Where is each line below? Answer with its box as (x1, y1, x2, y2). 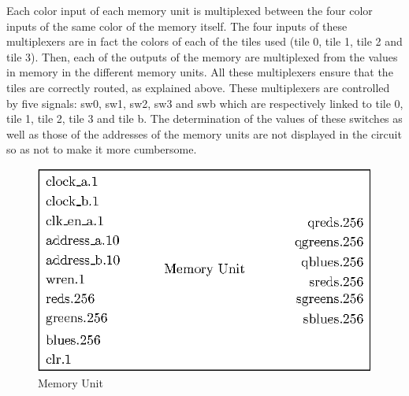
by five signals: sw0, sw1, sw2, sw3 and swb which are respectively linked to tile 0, (6, 94, 403, 111)
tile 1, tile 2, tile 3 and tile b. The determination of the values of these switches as (6, 110, 403, 127)
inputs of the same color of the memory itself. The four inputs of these (6, 17, 348, 34)
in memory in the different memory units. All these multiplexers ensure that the (6, 64, 393, 80)
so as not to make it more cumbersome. (6, 141, 197, 157)
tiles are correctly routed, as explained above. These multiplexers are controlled (6, 79, 390, 95)
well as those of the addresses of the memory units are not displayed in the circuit (6, 125, 402, 142)
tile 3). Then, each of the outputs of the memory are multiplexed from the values (6, 48, 398, 65)
